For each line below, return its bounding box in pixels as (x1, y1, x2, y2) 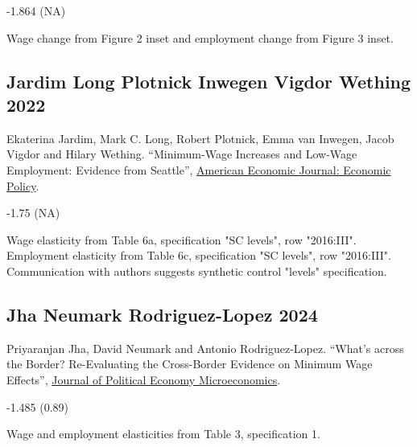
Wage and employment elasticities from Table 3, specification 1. (6, 425, 320, 442)
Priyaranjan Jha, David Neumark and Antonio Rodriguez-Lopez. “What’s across (6, 339, 404, 356)
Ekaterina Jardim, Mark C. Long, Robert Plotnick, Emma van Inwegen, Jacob (6, 129, 394, 146)
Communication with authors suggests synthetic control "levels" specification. (6, 262, 387, 279)
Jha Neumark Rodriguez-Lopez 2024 (6, 301, 318, 326)
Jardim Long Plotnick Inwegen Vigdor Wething (6, 68, 411, 93)
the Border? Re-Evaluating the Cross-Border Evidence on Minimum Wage (6, 355, 373, 372)
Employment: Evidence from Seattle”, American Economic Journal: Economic (6, 161, 391, 178)
